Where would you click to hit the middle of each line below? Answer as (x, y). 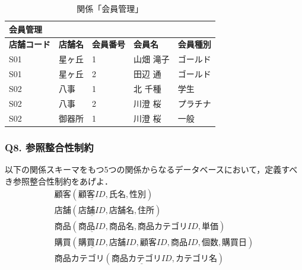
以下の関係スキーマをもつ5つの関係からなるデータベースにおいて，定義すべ (151, 169)
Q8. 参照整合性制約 (49, 147)
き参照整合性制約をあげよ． (59, 181)
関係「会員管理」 (110, 8)
